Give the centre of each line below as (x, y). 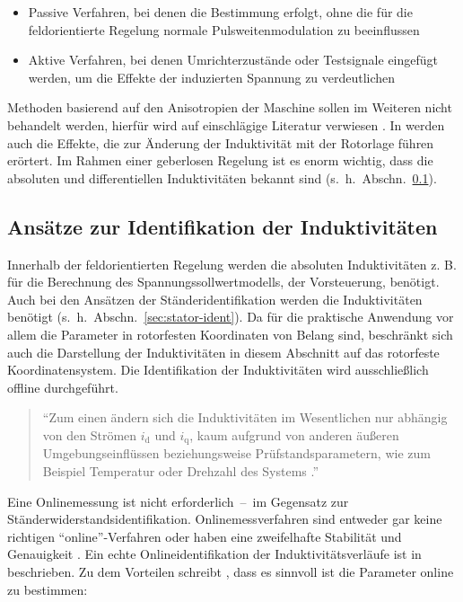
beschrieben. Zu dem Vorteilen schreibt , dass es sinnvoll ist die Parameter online (231, 571)
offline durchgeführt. (63, 387)
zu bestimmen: (48, 589)
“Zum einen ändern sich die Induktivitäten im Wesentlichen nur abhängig (245, 417)
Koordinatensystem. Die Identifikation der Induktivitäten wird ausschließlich (218, 370)
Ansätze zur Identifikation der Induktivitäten (223, 226)
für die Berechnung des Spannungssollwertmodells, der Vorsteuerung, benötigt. (223, 282)
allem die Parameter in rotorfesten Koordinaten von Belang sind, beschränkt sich (230, 334)
